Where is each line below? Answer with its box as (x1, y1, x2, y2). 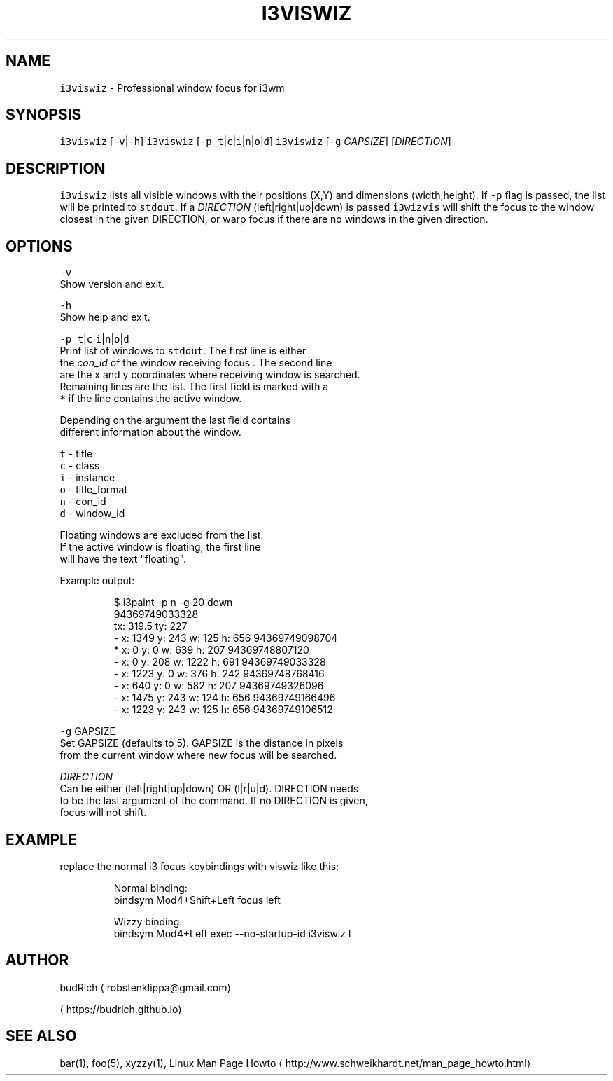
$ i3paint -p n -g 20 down (113, 596, 233, 609)
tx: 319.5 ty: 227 (113, 620, 188, 633)
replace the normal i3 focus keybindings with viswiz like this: (59, 860, 339, 872)
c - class (59, 460, 100, 472)
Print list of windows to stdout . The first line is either (59, 345, 306, 357)
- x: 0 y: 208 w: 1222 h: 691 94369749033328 (113, 656, 326, 668)
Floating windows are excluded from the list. (59, 529, 264, 542)
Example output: (59, 574, 135, 587)
